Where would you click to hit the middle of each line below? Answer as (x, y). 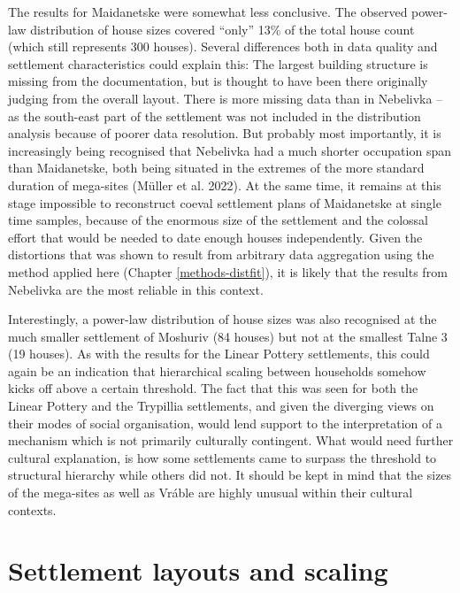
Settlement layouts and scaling (198, 570)
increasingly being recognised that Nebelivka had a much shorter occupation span (230, 150)
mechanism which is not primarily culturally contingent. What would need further (231, 440)
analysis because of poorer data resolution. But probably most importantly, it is (225, 133)
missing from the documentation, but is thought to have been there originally (218, 81)
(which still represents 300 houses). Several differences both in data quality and (223, 46)
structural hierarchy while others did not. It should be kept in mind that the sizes (230, 475)
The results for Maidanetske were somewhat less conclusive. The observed (208, 12)
